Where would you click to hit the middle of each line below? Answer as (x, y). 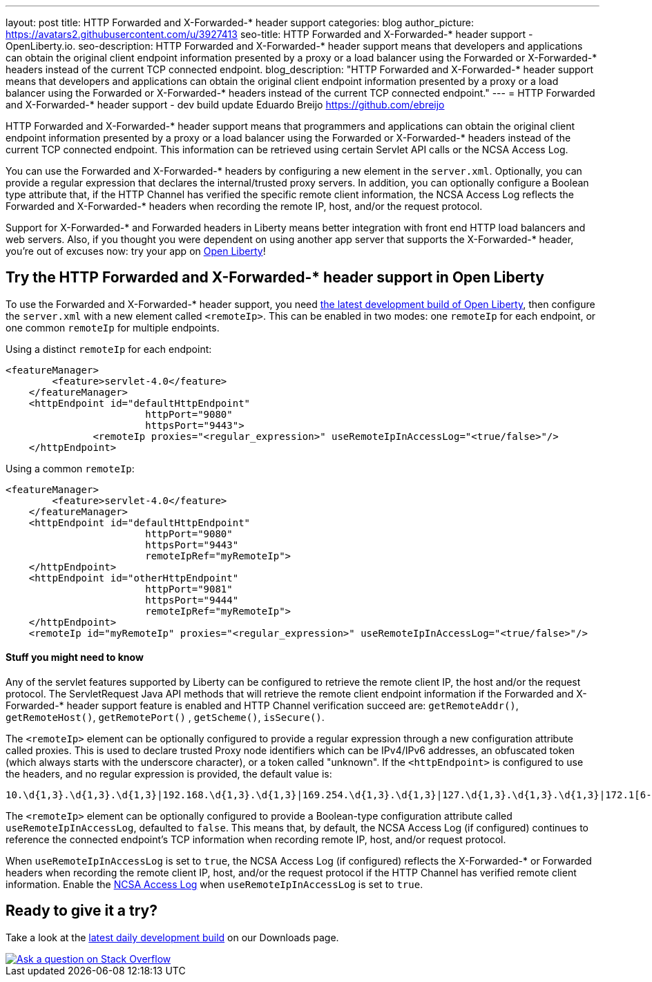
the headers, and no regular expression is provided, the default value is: (169, 774)
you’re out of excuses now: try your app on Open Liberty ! (136, 251)
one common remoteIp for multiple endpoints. (113, 327)
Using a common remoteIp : (70, 468)
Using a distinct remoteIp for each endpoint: (109, 349)
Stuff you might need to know (75, 657)
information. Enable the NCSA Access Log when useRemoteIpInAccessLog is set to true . (214, 885)
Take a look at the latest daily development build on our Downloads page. (172, 937)
